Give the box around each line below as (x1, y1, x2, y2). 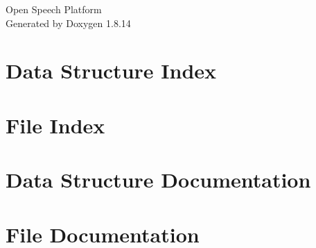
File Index (6, 110, 105, 139)
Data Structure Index (6, 56, 217, 85)
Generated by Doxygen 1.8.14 (6, 15, 131, 30)
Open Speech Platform (6, 2, 102, 16)
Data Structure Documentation (6, 165, 311, 194)
